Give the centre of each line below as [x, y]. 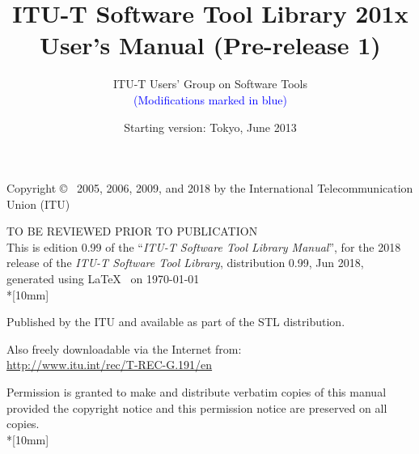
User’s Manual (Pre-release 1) [210, 45]
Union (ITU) [38, 204]
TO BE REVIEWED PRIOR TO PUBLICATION [132, 231]
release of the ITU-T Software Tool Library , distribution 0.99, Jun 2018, [185, 263]
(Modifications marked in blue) [210, 99]
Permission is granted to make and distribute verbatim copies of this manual [197, 392]
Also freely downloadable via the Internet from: [124, 348]
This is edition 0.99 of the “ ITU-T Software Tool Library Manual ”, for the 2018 [204, 246]
